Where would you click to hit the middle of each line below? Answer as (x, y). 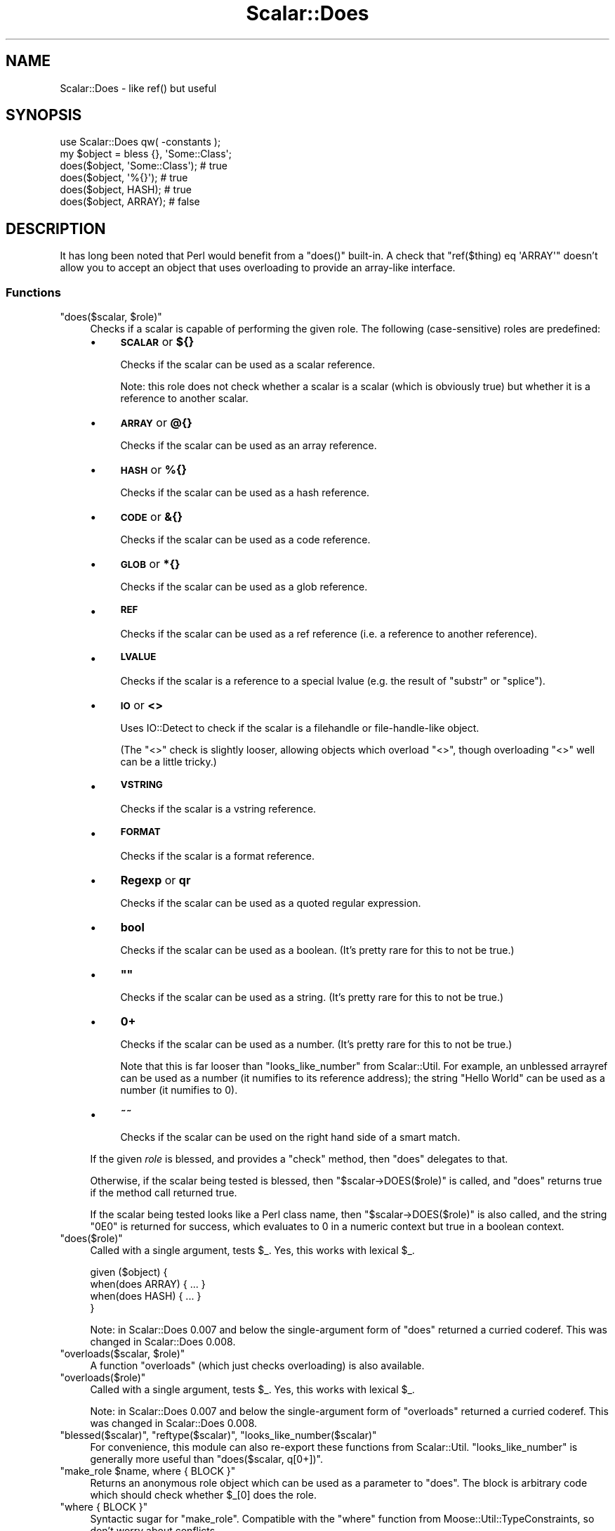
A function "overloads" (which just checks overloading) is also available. (257, 1366)
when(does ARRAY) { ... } (148, 1284)
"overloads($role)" (103, 1378)
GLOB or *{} (150, 564)
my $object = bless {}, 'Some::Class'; (146, 154)
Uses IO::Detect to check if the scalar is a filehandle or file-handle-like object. (300, 728)
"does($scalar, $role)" (111, 317)
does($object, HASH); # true (126, 190)
